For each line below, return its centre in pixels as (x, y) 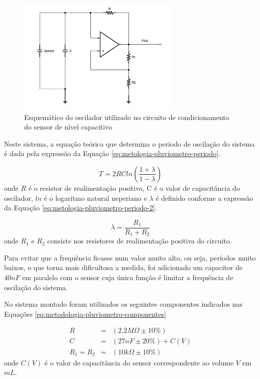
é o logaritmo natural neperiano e (95, 198)
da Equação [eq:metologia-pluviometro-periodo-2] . (81, 208)
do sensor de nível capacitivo (68, 127)
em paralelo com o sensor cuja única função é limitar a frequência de (128, 277)
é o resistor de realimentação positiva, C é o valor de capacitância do (134, 187)
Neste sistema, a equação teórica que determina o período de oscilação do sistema (129, 143)
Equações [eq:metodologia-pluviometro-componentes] (85, 313)
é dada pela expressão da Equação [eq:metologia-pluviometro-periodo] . (112, 153)
